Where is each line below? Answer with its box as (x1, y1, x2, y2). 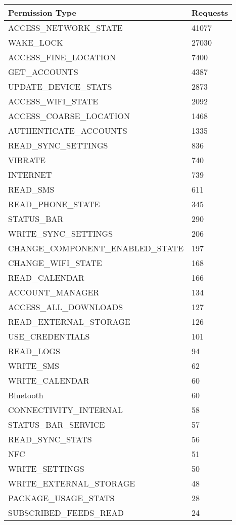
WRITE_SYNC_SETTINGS (8, 228, 113, 239)
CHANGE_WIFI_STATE (8, 257, 102, 269)
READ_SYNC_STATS (8, 433, 92, 445)
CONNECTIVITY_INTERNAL (8, 404, 123, 416)
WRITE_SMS (8, 360, 59, 371)
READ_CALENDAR (8, 272, 84, 283)
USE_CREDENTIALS (8, 330, 90, 342)
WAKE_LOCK (8, 36, 63, 48)
